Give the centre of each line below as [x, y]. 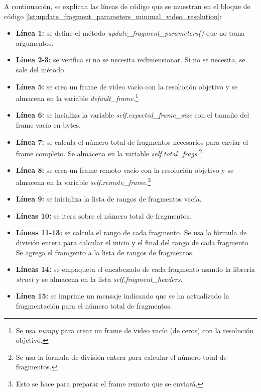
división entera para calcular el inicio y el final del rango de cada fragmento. [133, 242]
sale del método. [41, 69]
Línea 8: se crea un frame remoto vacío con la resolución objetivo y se [125, 170]
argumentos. [35, 42]
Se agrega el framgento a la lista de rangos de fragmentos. [105, 252]
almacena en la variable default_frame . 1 [77, 97]
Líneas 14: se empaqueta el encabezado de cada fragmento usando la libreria [135, 269]
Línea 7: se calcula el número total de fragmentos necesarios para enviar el [132, 141]
